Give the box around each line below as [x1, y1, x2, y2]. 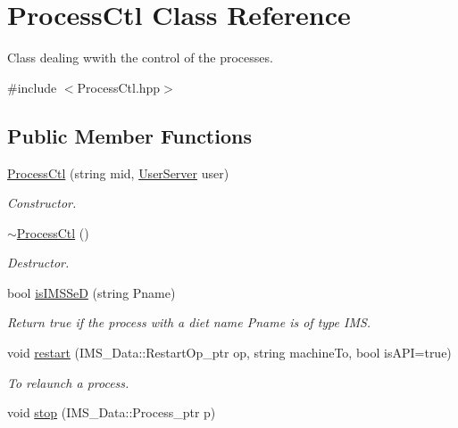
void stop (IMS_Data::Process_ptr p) [7, 403, 216, 422]
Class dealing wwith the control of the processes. [7, 48, 273, 67]
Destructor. [7, 253, 70, 272]
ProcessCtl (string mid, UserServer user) [7, 163, 229, 182]
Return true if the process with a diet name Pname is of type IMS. [7, 313, 371, 332]
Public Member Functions [7, 121, 252, 149]
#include [7, 78, 57, 96]
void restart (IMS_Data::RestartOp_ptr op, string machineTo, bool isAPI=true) [7, 343, 452, 362]
